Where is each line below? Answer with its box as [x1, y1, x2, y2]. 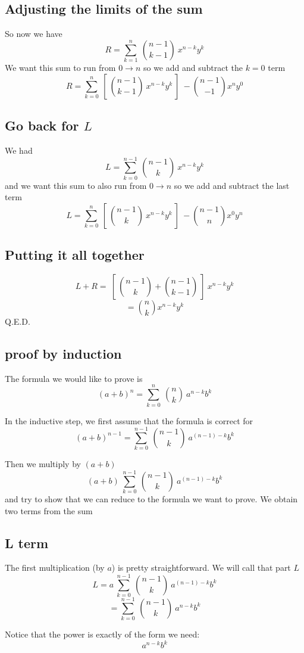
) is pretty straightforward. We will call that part [111, 561, 291, 574]
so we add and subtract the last [174, 179, 290, 191]
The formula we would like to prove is [5, 372, 143, 384]
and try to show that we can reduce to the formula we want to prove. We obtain [5, 492, 298, 505]
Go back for [5, 116, 79, 135]
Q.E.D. [5, 315, 30, 328]
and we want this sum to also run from [5, 179, 147, 191]
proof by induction [5, 344, 122, 363]
